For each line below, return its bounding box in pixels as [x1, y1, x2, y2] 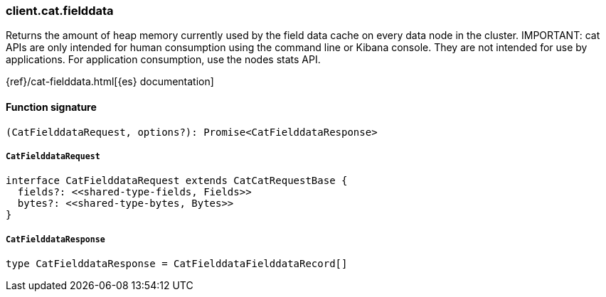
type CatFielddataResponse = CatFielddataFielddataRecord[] [6, 258, 348, 270]
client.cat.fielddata [6, 4, 114, 18]
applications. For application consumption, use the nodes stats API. [6, 53, 321, 66]
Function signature [6, 100, 97, 113]
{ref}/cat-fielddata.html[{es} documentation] [6, 75, 214, 88]
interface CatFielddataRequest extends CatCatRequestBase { [6, 175, 348, 187]
